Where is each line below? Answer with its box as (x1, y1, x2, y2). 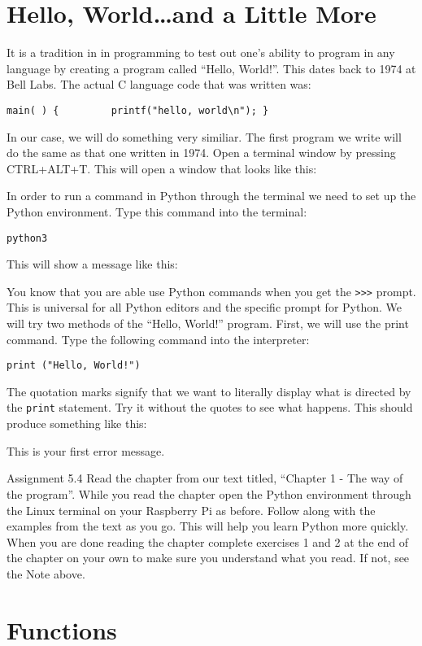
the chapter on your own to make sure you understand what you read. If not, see (7, 549, 410, 566)
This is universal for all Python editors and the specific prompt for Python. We (7, 299, 402, 316)
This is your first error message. (7, 442, 165, 459)
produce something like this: (7, 415, 147, 432)
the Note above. (7, 565, 85, 582)
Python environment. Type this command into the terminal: (7, 203, 307, 220)
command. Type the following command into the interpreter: (7, 330, 310, 347)
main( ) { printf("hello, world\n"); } (7, 104, 269, 116)
